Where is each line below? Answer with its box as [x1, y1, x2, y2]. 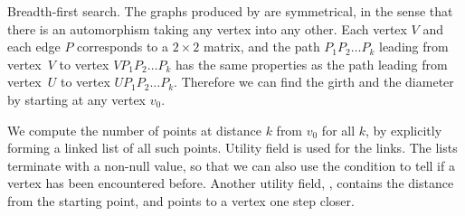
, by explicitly [365, 120, 442, 139]
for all [321, 120, 356, 139]
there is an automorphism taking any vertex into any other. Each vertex [7, 19, 407, 38]
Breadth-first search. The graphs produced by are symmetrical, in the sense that [7, 2, 453, 20]
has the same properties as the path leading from [175, 54, 448, 73]
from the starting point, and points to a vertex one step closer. [7, 191, 355, 210]
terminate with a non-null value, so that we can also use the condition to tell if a [7, 155, 455, 174]
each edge [7, 37, 61, 56]
